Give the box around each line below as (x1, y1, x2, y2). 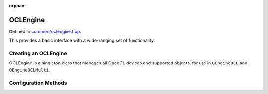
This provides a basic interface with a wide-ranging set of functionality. (9, 37, 155, 44)
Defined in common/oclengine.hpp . (9, 29, 82, 34)
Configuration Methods (9, 79, 67, 86)
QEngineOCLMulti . (9, 67, 50, 73)
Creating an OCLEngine (9, 50, 67, 57)
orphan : (9, 3, 26, 8)
